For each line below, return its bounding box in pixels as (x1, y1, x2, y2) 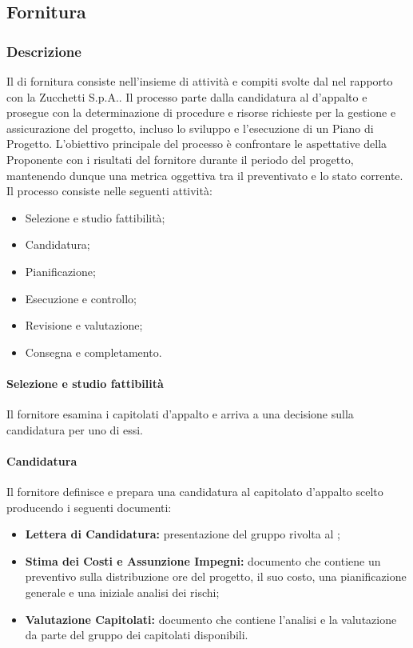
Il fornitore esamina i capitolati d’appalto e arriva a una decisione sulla (6, 406, 354, 422)
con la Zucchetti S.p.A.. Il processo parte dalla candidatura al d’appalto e (6, 88, 367, 105)
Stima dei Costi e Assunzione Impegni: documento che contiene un (25, 552, 381, 569)
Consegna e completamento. (25, 343, 162, 360)
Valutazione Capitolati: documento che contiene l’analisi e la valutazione (25, 610, 397, 627)
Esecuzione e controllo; (25, 290, 137, 306)
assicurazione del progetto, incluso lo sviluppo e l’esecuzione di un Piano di (6, 119, 374, 136)
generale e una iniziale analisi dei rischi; (25, 584, 220, 601)
